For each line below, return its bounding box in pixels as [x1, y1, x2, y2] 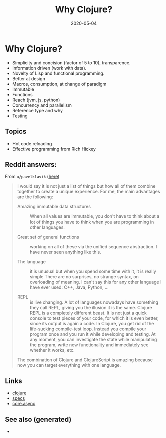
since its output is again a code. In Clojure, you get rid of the [29, 321, 154, 327]
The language [17, 259, 46, 265]
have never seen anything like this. [29, 249, 101, 255]
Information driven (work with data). [12, 65, 87, 71]
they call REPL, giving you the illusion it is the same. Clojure [29, 305, 152, 311]
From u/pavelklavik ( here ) [5, 174, 60, 180]
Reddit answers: [5, 160, 57, 169]
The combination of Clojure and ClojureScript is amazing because [17, 357, 153, 363]
